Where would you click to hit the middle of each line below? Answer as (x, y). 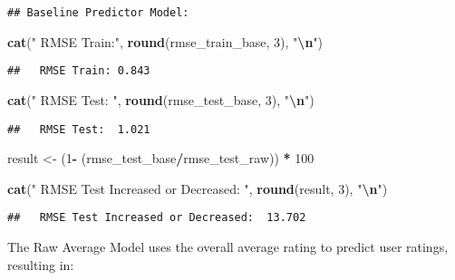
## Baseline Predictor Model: (98, 13)
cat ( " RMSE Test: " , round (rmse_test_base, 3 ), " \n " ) (161, 99)
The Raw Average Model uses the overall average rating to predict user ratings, (228, 246)
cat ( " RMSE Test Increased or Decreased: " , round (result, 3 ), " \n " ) (198, 188)
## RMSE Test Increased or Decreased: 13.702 (157, 218)
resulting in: (41, 264)
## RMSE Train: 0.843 (79, 71)
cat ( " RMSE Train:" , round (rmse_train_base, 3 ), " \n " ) (165, 41)
